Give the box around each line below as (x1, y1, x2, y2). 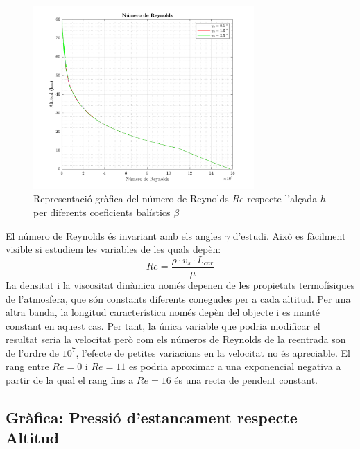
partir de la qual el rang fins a (6, 373, 134, 387)
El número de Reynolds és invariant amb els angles (6, 228, 222, 243)
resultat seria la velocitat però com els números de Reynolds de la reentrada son (6, 332, 346, 346)
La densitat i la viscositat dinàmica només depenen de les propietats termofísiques (6, 277, 355, 292)
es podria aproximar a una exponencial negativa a (128, 359, 341, 373)
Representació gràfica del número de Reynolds (33, 191, 229, 206)
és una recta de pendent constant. (174, 373, 318, 387)
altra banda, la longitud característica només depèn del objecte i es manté (6, 305, 320, 319)
